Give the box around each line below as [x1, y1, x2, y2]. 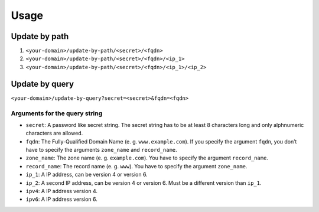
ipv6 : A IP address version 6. [25, 195, 97, 203]
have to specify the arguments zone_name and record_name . [25, 146, 177, 154]
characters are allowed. [25, 130, 83, 137]
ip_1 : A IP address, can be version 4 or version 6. [25, 171, 148, 178]
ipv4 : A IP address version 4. [25, 188, 97, 195]
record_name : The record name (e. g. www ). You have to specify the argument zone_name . [25, 162, 248, 169]
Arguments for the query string [11, 109, 103, 118]
